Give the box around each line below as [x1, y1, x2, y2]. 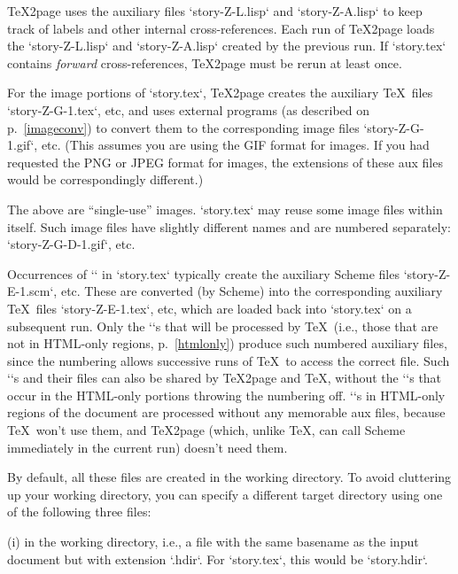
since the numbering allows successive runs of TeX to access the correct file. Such [7, 351, 450, 369]
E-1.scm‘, [7, 282, 58, 300]
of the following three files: [7, 502, 151, 521]
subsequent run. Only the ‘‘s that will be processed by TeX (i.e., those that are [7, 316, 439, 335]
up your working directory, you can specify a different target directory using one [7, 485, 443, 503]
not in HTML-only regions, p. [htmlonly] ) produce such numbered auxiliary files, [7, 334, 447, 353]
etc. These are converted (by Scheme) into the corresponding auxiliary [60, 282, 443, 300]
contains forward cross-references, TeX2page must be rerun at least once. [7, 53, 402, 72]
